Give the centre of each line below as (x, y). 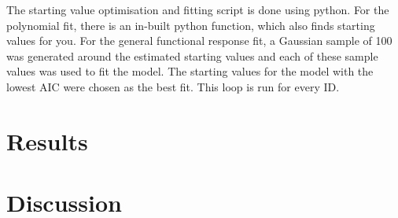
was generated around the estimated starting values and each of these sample (192, 55)
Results (47, 140)
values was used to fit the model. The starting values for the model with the (190, 71)
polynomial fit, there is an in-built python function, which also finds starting (191, 25)
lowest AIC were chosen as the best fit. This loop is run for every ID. (173, 86)
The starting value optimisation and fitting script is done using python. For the (198, 9)
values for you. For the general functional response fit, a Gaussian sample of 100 (199, 41)
